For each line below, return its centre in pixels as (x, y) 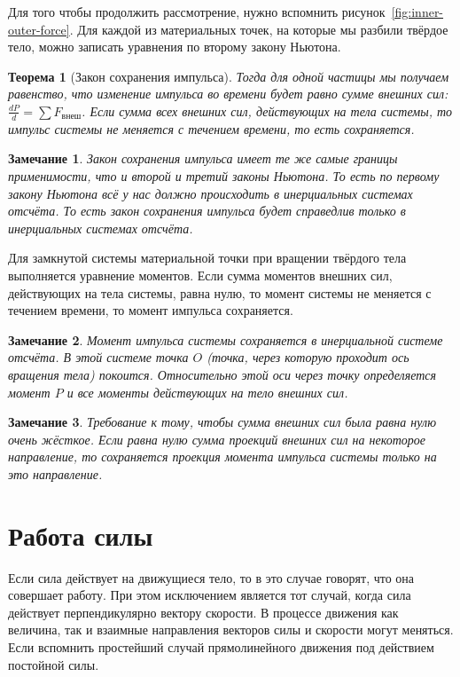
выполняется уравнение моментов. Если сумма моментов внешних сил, (200, 275)
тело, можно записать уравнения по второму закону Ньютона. (175, 47)
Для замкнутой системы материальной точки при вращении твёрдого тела (207, 258)
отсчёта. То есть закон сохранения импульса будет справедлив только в (207, 211)
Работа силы (81, 535)
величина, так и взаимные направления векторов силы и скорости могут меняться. (231, 630)
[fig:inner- (417, 12)
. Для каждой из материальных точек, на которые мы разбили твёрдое (259, 29)
